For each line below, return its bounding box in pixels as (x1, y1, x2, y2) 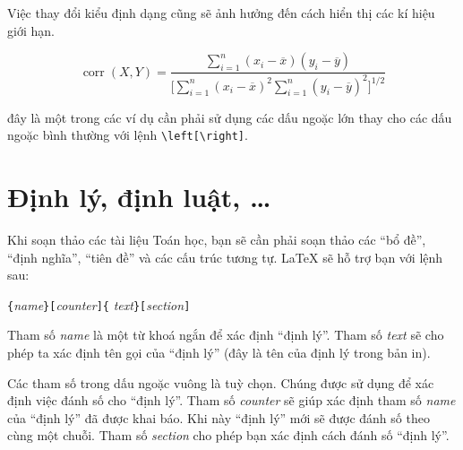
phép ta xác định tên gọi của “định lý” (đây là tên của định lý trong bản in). (7, 342, 431, 361)
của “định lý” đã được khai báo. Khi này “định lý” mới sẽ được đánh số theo (7, 408, 430, 427)
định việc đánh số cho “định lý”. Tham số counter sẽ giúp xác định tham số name (7, 391, 456, 410)
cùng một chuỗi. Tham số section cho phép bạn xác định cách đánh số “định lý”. (7, 426, 450, 445)
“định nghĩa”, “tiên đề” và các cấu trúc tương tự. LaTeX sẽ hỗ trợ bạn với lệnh (7, 247, 443, 266)
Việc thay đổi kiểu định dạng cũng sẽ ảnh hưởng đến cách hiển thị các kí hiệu (7, 4, 435, 22)
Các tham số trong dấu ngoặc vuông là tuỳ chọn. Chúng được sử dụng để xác (7, 373, 434, 392)
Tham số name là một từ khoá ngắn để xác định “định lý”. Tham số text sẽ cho (7, 325, 444, 344)
